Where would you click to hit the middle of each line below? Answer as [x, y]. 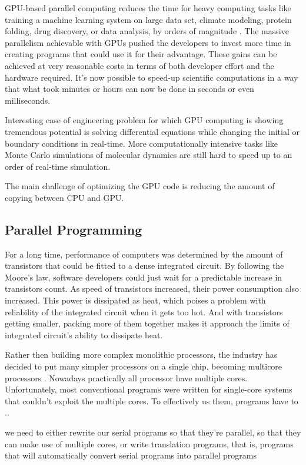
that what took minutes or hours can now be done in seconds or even [129, 89]
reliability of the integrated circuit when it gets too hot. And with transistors [144, 311]
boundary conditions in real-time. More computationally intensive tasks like [142, 143]
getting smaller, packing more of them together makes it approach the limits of [147, 323]
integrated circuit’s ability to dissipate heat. [84, 334]
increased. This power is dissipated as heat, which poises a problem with [135, 300]
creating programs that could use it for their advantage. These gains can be [141, 54]
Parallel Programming [74, 229]
